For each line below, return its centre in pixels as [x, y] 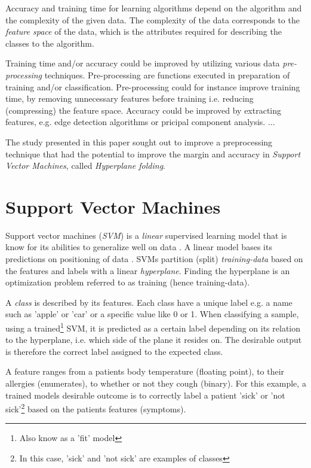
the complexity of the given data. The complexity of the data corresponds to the [153, 19]
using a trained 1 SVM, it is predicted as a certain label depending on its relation [153, 327]
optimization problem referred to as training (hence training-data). [128, 282]
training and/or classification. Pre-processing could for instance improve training [153, 86]
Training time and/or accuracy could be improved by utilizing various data [143, 63]
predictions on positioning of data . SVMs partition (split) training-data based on [154, 259]
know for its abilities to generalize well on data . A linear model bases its [139, 247]
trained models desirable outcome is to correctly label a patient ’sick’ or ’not [145, 395]
